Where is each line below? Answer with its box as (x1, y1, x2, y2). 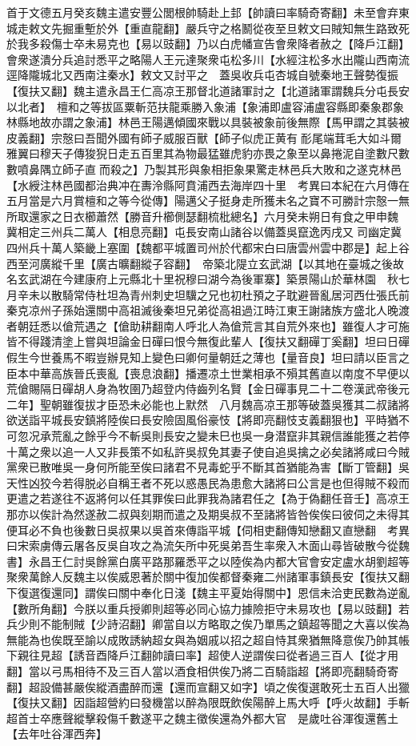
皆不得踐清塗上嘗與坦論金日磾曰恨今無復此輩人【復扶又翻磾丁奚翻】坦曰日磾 (6, 333, 410, 350)
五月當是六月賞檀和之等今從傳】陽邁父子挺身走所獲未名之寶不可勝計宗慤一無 (6, 192, 410, 209)
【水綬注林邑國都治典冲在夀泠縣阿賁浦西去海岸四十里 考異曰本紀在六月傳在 (6, 176, 410, 193)
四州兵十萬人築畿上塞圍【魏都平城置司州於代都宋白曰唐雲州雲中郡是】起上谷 (6, 239, 410, 255)
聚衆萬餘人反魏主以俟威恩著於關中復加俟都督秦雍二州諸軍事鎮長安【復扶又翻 (6, 568, 410, 585)
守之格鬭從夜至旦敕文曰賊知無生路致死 (207, 19, 410, 36)
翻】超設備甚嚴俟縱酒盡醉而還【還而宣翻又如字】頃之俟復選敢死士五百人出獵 (6, 678, 410, 695)
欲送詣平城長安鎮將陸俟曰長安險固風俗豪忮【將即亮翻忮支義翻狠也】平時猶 (6, 411, 398, 428)
